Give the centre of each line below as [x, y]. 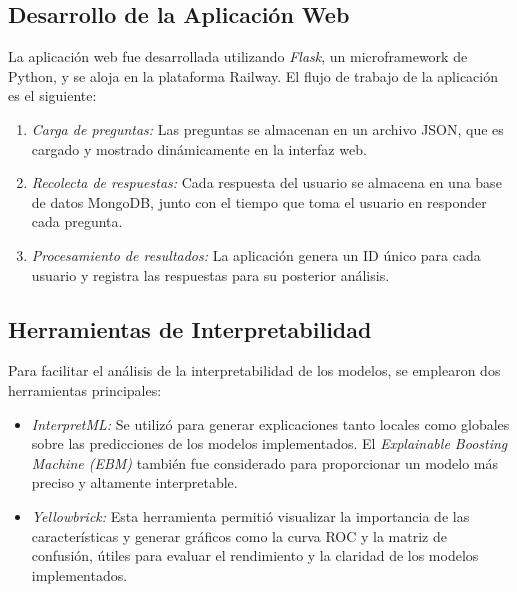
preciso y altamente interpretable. [134, 482]
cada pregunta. [77, 221]
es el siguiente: [52, 95]
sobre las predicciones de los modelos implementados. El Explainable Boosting [269, 443]
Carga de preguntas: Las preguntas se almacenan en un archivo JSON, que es [267, 128]
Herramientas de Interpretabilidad [190, 328]
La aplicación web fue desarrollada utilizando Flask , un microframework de [238, 56]
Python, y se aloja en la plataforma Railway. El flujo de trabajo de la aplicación [253, 75]
